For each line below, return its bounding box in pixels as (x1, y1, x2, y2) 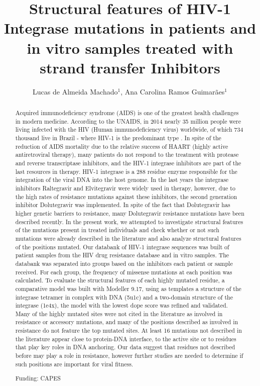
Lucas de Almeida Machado (33, 86, 118, 96)
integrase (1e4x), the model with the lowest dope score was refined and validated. (15, 301, 228, 310)
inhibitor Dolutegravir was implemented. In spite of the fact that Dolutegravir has (15, 201, 230, 209)
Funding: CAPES (15, 374, 61, 382)
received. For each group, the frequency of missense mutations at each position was (15, 267, 232, 276)
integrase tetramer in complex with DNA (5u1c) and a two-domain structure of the (15, 293, 233, 301)
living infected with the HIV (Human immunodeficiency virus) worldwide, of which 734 (15, 125, 243, 134)
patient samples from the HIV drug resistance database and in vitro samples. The (15, 251, 229, 259)
